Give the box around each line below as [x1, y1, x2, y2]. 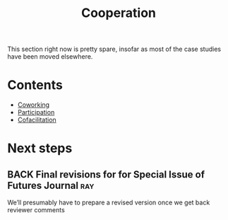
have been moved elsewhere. [7, 52, 93, 61]
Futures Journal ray [7, 179, 95, 192]
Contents [7, 77, 64, 93]
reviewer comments [7, 206, 65, 214]
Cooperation [80, 5, 157, 21]
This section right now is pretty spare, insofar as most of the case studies [7, 45, 221, 54]
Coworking [17, 100, 50, 109]
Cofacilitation [17, 115, 56, 125]
